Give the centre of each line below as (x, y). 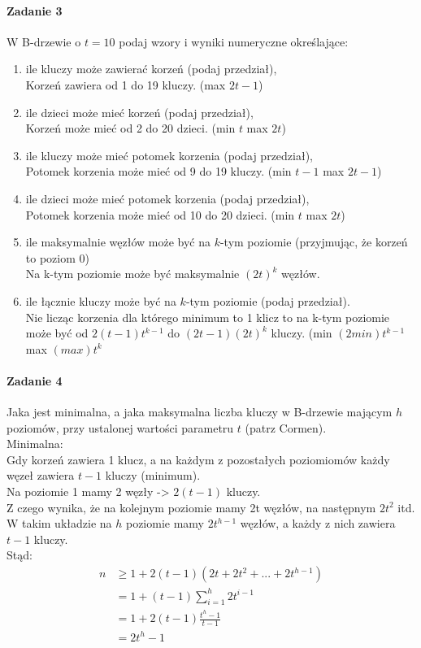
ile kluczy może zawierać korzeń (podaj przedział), (151, 69)
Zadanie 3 (35, 10)
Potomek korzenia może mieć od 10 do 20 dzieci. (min (160, 214)
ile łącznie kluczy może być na (101, 300)
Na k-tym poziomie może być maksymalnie (132, 274)
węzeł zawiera (41, 475)
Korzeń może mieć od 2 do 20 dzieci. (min (130, 128)
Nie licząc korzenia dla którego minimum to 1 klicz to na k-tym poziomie (208, 317)
